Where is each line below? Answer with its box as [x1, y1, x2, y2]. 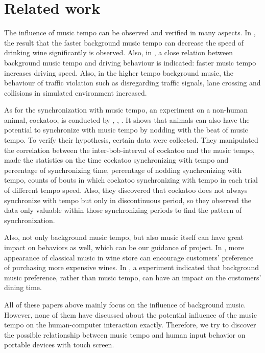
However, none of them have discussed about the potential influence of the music [4, 309, 257, 320]
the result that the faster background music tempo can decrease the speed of [4, 37, 244, 48]
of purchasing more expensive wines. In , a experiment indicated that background [4, 262, 259, 273]
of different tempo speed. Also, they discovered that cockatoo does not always [4, 185, 248, 195]
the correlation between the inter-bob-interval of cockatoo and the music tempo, [4, 144, 255, 155]
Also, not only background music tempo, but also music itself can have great [4, 232, 244, 242]
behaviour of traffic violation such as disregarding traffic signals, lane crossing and [4, 77, 261, 88]
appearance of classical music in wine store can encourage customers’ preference [4, 252, 254, 262]
